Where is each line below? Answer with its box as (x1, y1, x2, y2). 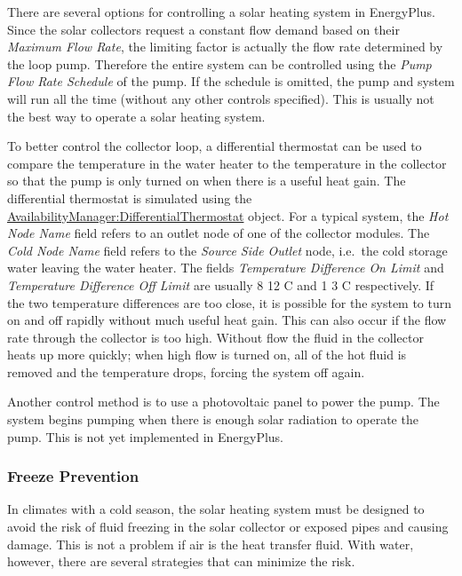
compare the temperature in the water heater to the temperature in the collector (7, 154, 447, 172)
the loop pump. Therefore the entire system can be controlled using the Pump (7, 54, 432, 73)
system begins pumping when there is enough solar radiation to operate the (7, 410, 418, 429)
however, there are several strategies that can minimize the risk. (7, 552, 355, 571)
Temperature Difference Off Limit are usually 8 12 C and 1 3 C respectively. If (7, 275, 434, 294)
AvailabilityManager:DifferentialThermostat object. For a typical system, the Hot (7, 206, 449, 225)
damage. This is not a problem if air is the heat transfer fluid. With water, (7, 534, 414, 553)
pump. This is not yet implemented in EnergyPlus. (7, 427, 284, 446)
